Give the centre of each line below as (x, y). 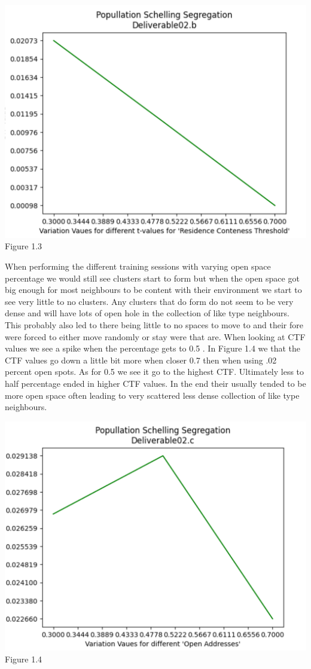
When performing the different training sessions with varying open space (138, 266)
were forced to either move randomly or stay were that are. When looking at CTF (155, 336)
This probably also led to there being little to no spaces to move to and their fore (154, 324)
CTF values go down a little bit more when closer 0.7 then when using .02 (141, 360)
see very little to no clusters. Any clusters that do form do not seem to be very (149, 301)
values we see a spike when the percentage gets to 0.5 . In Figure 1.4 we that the (153, 348)
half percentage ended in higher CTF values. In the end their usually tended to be (155, 383)
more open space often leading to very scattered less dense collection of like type (152, 395)
